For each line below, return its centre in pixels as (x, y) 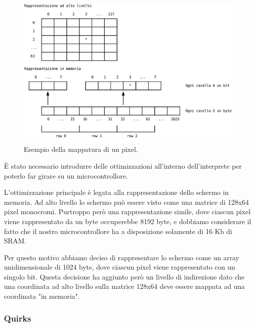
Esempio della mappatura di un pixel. (81, 149)
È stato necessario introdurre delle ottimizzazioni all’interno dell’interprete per (123, 165)
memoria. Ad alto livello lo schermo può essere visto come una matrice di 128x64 (127, 202)
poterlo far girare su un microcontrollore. (66, 175)
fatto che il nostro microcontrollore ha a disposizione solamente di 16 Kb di (118, 231)
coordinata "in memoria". (42, 296)
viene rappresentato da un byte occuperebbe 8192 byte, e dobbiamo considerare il (128, 221)
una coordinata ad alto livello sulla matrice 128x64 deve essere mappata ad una (125, 286)
